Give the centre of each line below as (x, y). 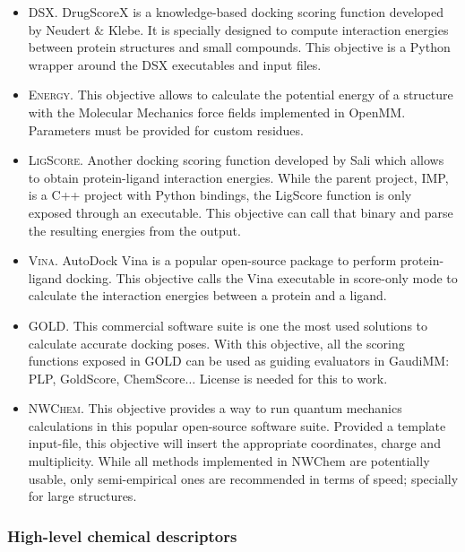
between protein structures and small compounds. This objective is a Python (239, 47)
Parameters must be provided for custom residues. (166, 129)
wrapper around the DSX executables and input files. (175, 64)
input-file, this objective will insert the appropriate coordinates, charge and (234, 443)
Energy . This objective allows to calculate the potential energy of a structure (241, 95)
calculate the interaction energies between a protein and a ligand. (207, 295)
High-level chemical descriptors (122, 535)
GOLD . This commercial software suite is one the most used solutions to (228, 325)
